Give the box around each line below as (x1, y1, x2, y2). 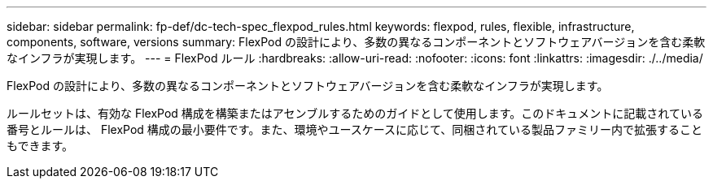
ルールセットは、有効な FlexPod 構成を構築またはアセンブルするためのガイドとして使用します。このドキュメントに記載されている (7, 106, 703, 120)
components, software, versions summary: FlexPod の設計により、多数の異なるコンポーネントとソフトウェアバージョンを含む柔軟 (7, 35, 706, 49)
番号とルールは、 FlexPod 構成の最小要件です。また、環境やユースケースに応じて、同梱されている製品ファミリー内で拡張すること (7, 123, 702, 136)
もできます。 (7, 139, 74, 153)
